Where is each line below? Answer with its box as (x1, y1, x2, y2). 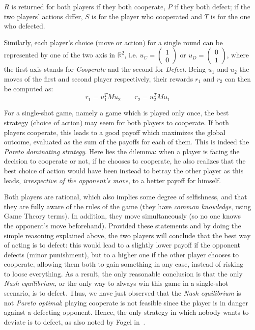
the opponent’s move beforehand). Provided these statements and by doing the (4, 220, 241, 230)
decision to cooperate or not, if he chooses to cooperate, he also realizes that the (4, 156, 246, 166)
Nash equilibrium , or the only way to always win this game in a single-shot (4, 278, 228, 288)
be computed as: (4, 83, 54, 93)
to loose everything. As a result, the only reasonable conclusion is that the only (4, 268, 243, 278)
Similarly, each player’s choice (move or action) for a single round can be (4, 37, 223, 47)
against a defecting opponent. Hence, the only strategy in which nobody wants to (4, 307, 249, 317)
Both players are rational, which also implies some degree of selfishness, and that (4, 192, 247, 202)
